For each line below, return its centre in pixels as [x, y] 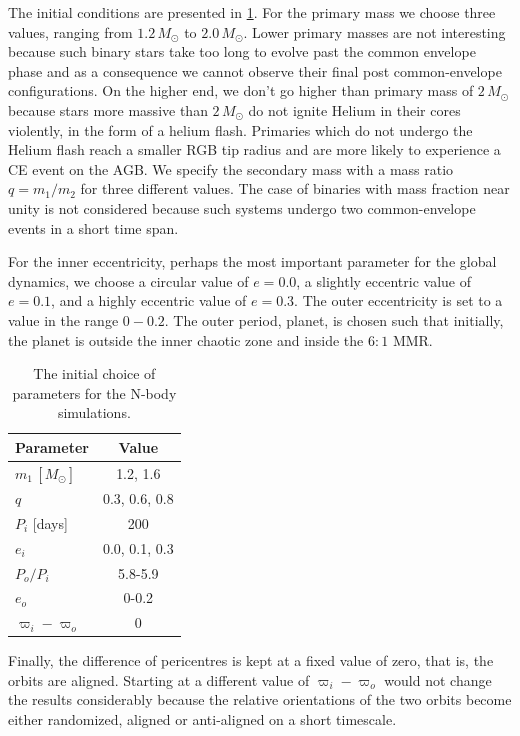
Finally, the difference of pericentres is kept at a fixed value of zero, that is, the [251, 660]
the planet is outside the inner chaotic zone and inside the [186, 339]
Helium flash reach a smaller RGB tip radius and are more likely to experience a [254, 149]
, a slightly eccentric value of [384, 280]
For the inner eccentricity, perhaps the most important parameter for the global [252, 261]
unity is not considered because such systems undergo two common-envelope [242, 207]
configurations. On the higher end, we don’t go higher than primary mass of [241, 90]
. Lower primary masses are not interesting [374, 31]
